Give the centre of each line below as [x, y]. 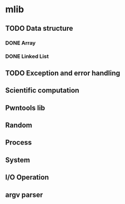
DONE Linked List [27, 56]
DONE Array [21, 43]
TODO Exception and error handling [63, 73]
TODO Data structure [39, 28]
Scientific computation [42, 90]
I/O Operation [27, 177]
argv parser [24, 195]
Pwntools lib [25, 108]
